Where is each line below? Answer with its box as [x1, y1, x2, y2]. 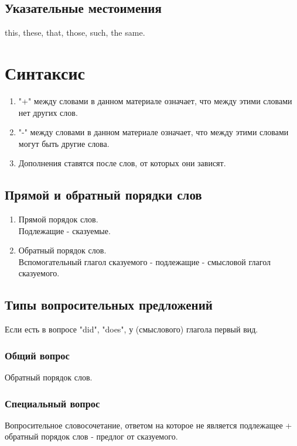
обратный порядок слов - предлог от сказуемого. [5, 430, 178, 442]
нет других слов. [18, 106, 78, 118]
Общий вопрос [5, 348, 70, 362]
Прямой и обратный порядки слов [5, 186, 202, 204]
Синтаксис [5, 60, 86, 84]
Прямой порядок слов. [18, 213, 98, 225]
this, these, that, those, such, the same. [5, 26, 145, 39]
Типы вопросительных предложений [5, 296, 213, 314]
